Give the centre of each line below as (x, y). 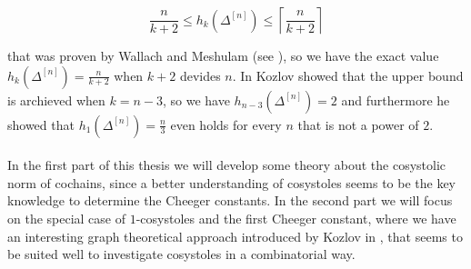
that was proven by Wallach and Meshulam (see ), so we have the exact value (223, 55)
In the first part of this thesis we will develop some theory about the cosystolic (227, 165)
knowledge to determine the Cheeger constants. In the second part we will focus (230, 200)
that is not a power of (358, 124)
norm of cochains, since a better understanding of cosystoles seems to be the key (232, 182)
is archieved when (56, 100)
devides (200, 75)
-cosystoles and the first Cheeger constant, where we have (296, 218)
